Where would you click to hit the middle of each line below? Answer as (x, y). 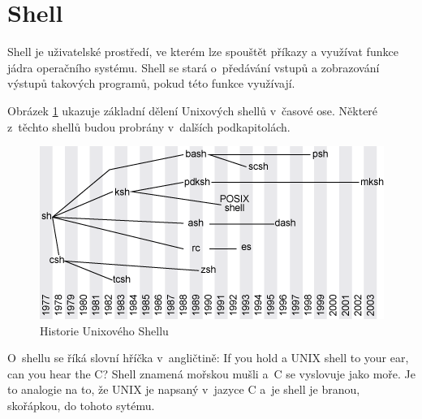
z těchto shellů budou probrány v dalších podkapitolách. (149, 126)
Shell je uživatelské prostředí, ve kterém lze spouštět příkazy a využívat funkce (203, 52)
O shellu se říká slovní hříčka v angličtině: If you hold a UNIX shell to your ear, (208, 358)
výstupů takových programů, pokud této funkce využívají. (151, 83)
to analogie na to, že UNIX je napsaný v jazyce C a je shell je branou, (184, 389)
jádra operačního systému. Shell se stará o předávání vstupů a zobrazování (194, 67)
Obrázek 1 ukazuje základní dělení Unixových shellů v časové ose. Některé (193, 110)
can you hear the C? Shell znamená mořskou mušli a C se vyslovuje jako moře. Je (212, 373)
